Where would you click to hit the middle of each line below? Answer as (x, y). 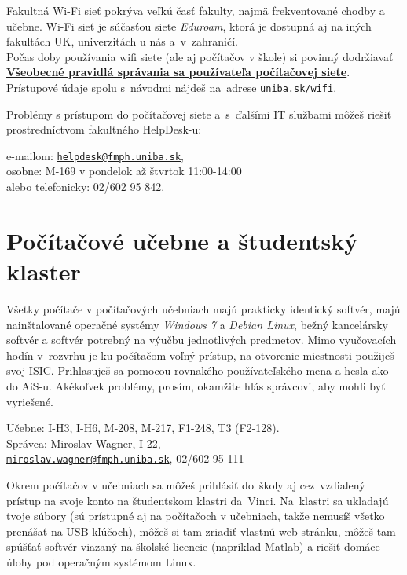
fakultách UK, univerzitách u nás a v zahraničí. (122, 41)
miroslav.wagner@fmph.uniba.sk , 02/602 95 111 (125, 458)
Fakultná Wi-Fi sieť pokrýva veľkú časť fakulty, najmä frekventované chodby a (196, 10)
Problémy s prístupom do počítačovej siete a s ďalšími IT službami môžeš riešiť (199, 114)
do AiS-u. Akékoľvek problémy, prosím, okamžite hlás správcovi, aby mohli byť (196, 385)
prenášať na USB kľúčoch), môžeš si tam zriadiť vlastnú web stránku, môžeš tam (201, 531)
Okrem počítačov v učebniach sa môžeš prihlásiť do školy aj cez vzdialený (186, 484)
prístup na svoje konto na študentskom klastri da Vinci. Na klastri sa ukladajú (198, 500)
